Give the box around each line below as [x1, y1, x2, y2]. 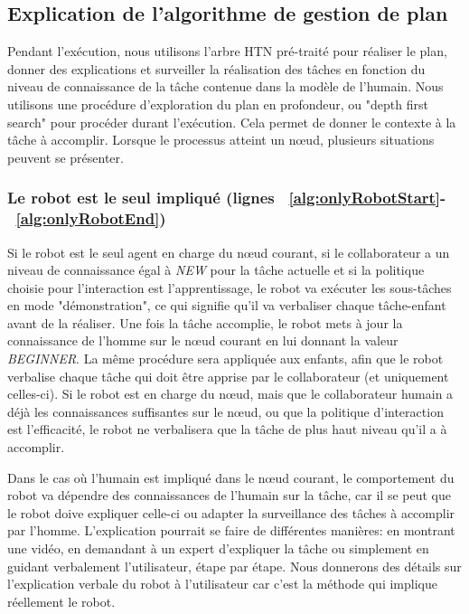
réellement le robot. [7, 591, 116, 610]
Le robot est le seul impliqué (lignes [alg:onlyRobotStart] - [7, 186, 446, 209]
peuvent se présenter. [7, 147, 124, 166]
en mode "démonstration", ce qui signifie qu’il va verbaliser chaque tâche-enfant [7, 296, 446, 315]
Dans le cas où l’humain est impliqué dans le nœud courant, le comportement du [7, 468, 455, 486]
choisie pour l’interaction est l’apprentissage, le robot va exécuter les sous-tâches [7, 278, 452, 297]
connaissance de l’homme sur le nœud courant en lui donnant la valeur [7, 331, 399, 350]
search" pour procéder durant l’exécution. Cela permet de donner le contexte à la [7, 112, 456, 131]
